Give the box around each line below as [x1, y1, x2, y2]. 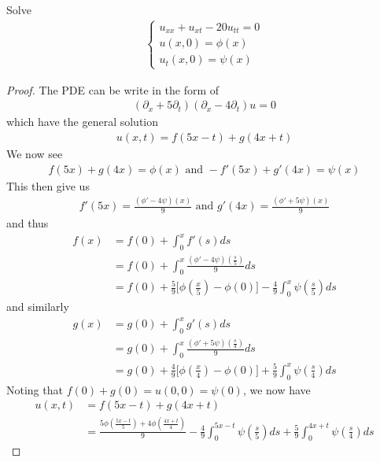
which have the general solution [6, 113, 159, 130]
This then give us [6, 177, 90, 194]
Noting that [6, 381, 63, 397]
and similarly [6, 298, 69, 315]
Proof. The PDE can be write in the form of [6, 81, 220, 98]
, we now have [242, 381, 311, 397]
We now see [6, 145, 63, 161]
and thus [6, 215, 49, 231]
